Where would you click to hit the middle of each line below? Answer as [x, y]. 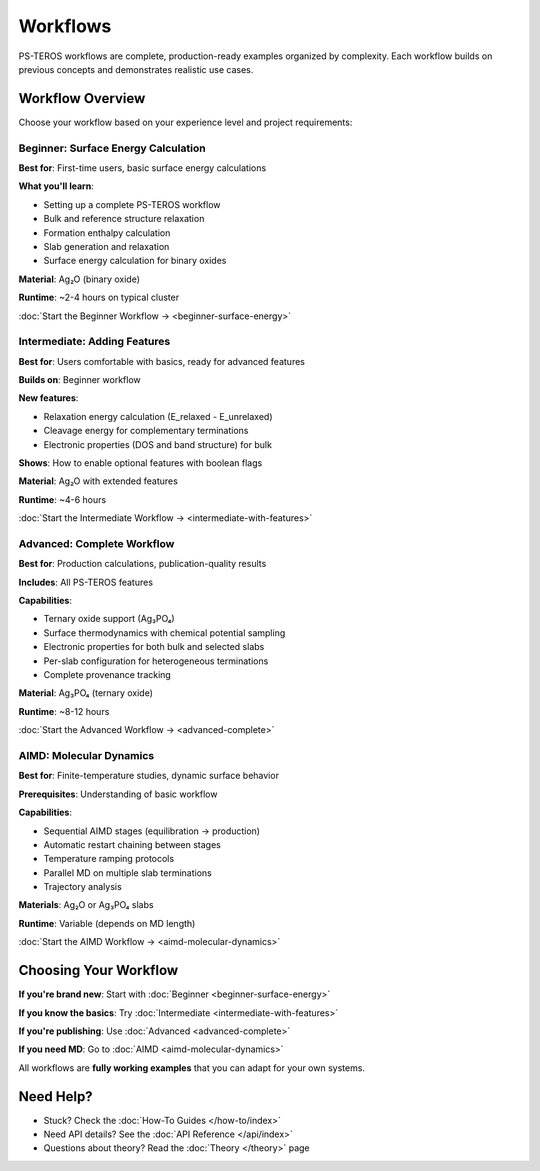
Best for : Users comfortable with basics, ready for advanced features [161, 361]
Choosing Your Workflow [98, 970]
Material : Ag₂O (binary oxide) [79, 279]
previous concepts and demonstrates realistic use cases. [136, 69]
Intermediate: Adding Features [94, 342]
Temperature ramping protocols [109, 859]
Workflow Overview [82, 98]
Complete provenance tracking [107, 675]
